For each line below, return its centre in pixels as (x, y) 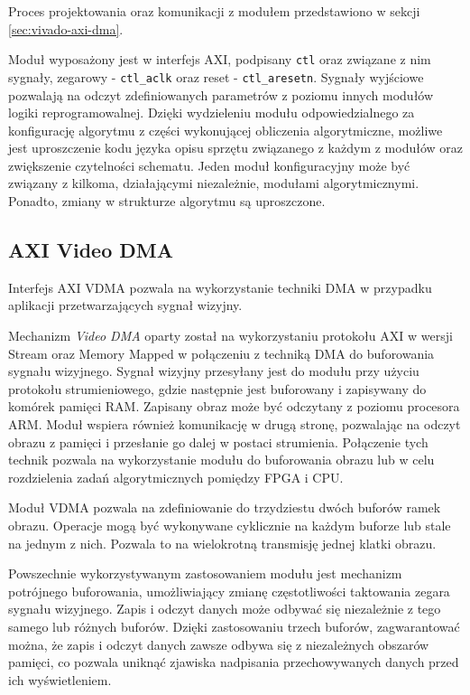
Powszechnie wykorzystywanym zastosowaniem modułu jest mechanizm (205, 573)
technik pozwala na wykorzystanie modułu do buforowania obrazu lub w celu (221, 460)
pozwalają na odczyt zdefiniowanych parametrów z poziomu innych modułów (221, 94)
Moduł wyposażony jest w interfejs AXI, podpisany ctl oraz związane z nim (220, 59)
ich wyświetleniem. (60, 679)
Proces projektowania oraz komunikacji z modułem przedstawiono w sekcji (214, 11)
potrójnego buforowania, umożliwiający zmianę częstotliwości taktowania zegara (229, 591)
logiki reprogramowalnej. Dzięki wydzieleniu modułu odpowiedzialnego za (212, 113)
